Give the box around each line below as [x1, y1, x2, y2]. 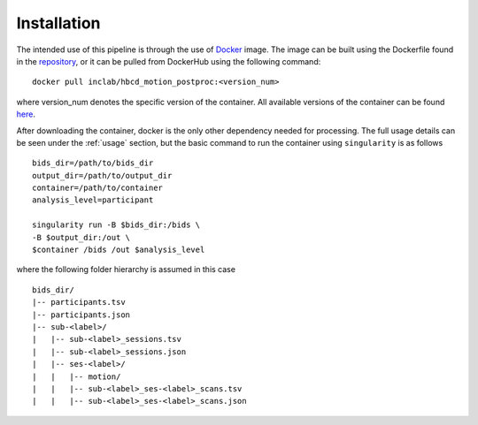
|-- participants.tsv [32, 297, 126, 307]
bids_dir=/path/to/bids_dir [32, 158, 154, 168]
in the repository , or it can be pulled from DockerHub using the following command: [16, 56, 321, 66]
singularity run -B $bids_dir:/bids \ [32, 220, 201, 230]
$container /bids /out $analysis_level [32, 245, 205, 255]
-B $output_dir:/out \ [32, 232, 131, 242]
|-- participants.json [32, 309, 131, 320]
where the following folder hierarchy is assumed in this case [16, 264, 236, 275]
